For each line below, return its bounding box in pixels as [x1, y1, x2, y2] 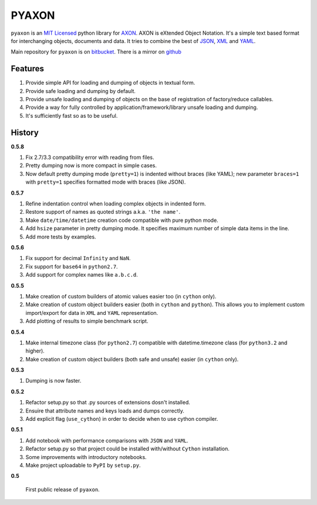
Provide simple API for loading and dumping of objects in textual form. [25, 79, 195, 87]
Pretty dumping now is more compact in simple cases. [25, 162, 157, 169]
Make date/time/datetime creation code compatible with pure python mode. [25, 217, 218, 224]
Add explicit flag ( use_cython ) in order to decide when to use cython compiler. [25, 416, 218, 423]
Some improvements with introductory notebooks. [25, 453, 147, 460]
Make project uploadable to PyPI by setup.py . [25, 461, 141, 469]
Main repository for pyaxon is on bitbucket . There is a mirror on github [11, 48, 182, 55]
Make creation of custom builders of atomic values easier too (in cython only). [25, 293, 217, 300]
